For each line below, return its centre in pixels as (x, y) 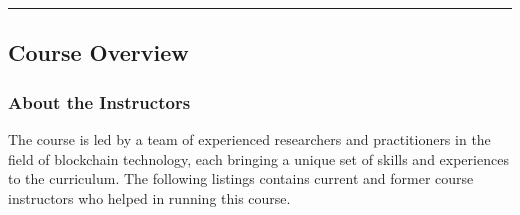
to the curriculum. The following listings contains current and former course (241, 178)
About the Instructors (99, 101)
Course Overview (98, 52)
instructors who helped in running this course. (149, 197)
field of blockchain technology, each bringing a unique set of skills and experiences (258, 158)
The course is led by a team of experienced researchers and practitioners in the (249, 139)
